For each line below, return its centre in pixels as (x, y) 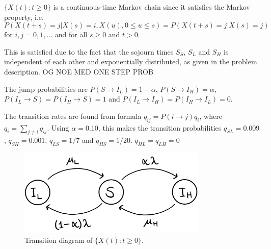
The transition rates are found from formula (73, 116)
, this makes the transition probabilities (160, 127)
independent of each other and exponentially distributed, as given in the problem (131, 61)
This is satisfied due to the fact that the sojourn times (89, 51)
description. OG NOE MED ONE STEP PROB (79, 71)
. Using (58, 127)
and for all (71, 34)
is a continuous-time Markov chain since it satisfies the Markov (152, 7)
